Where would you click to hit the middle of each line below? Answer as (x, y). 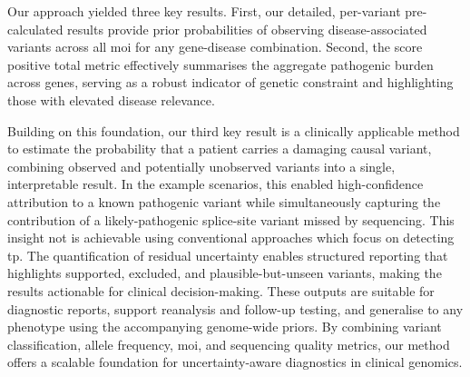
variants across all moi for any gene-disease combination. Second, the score (215, 47)
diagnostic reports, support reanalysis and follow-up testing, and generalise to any (235, 308)
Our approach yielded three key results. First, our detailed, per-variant (204, 11)
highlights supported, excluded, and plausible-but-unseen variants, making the (225, 273)
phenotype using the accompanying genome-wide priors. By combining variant (225, 327)
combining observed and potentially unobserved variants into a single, (201, 166)
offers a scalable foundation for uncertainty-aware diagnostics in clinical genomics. (235, 362)
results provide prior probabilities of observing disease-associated (247, 29)
